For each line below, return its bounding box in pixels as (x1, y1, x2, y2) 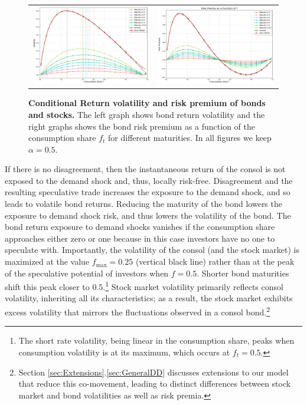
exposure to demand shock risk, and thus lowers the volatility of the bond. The (5, 209, 291, 221)
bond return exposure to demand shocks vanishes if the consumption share (5, 220, 275, 233)
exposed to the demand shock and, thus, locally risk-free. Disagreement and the (5, 174, 293, 186)
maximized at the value (5, 255, 90, 268)
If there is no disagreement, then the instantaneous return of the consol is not (5, 163, 286, 175)
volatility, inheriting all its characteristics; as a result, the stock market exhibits (5, 292, 293, 304)
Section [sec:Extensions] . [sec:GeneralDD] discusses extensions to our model (18, 366, 289, 378)
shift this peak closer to (5, 280, 90, 292)
